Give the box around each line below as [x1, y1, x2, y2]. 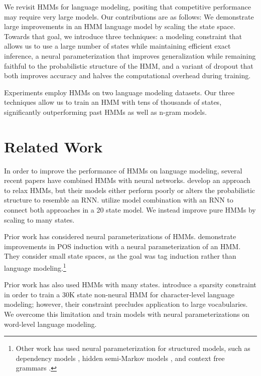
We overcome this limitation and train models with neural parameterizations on [4, 309, 249, 319]
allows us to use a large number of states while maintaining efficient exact [4, 41, 231, 51]
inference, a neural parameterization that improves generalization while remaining [4, 50, 256, 61]
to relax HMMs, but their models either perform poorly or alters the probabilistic [4, 184, 255, 195]
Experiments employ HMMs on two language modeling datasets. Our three [4, 87, 235, 97]
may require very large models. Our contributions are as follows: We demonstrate [4, 11, 254, 22]
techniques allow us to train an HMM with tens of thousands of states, [4, 97, 222, 107]
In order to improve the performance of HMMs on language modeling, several [4, 165, 242, 175]
